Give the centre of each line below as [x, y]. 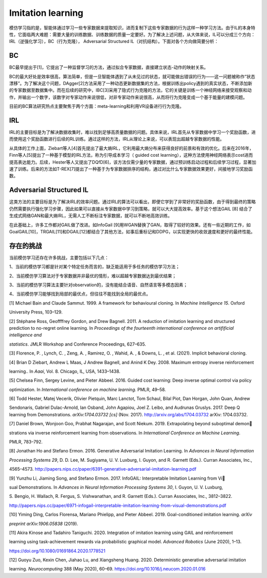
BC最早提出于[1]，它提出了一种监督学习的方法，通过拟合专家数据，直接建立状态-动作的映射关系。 [109, 67]
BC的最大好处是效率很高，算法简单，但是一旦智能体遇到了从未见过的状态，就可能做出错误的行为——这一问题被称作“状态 [132, 76]
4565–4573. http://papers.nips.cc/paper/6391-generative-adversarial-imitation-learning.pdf [103, 469]
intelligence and [25, 335]
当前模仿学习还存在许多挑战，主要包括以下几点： [59, 258]
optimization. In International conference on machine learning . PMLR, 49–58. [88, 389]
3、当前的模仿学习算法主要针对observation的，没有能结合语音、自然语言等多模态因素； [98, 285]
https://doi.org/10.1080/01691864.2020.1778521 [57, 551]
